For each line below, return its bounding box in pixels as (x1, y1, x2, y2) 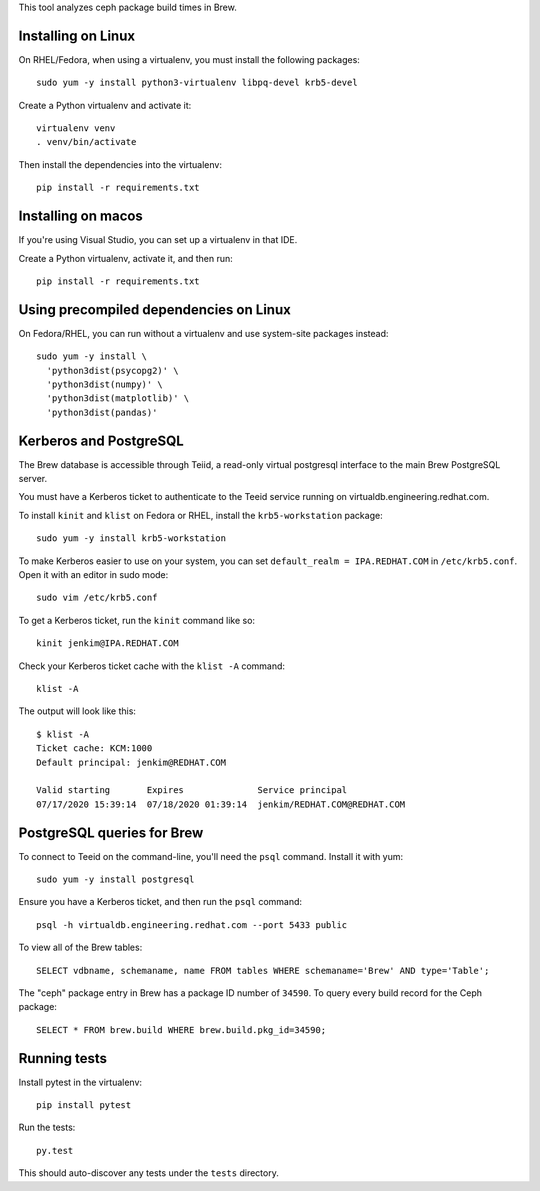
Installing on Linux (18, 27, 135, 44)
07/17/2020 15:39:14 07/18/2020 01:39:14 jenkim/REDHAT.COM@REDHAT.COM (36, 798, 406, 810)
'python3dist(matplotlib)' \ (46, 393, 190, 404)
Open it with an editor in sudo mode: (18, 569, 169, 581)
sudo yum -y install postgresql (36, 874, 195, 885)
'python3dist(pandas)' (46, 406, 158, 418)
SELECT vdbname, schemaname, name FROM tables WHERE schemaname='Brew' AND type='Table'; (36, 965, 490, 976)
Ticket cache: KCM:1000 (36, 743, 153, 754)
